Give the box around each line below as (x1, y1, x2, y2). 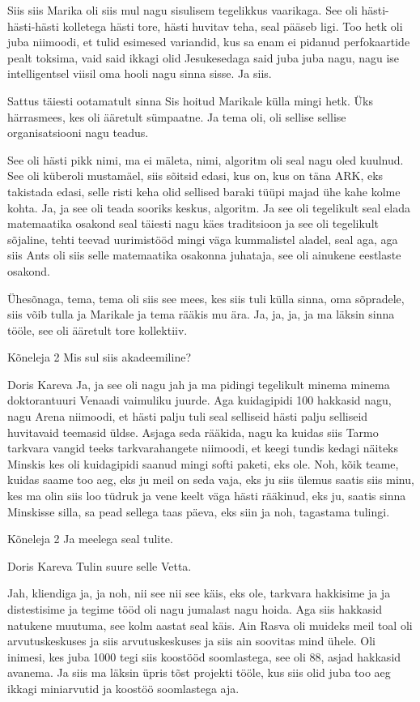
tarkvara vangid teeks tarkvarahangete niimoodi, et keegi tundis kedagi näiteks (7, 439, 399, 456)
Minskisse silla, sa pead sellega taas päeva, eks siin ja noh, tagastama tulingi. (7, 503, 390, 520)
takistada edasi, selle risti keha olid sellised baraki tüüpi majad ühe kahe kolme (7, 182, 401, 199)
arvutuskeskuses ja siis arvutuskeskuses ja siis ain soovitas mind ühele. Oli (7, 632, 375, 649)
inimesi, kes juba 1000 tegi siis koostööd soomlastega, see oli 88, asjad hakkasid (7, 648, 401, 665)
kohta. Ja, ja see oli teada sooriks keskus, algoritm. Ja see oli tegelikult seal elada (7, 199, 410, 216)
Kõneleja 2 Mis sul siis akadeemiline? (7, 349, 192, 366)
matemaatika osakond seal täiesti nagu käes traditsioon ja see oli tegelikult (7, 215, 379, 232)
